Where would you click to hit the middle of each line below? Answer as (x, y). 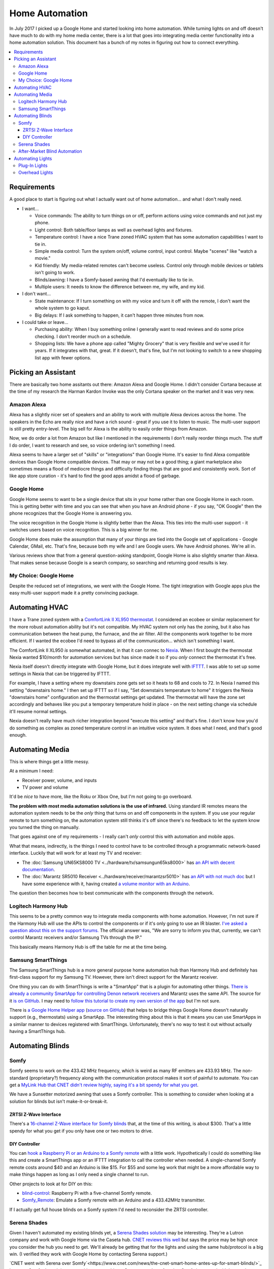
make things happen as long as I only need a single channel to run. (79, 1175)
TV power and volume (45, 787)
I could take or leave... (45, 322)
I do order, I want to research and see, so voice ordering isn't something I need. (92, 445)
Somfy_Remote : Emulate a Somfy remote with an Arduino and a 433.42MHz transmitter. (114, 1200)
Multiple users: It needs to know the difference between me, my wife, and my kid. (120, 286)
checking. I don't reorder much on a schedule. (83, 336)
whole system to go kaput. (62, 308)
